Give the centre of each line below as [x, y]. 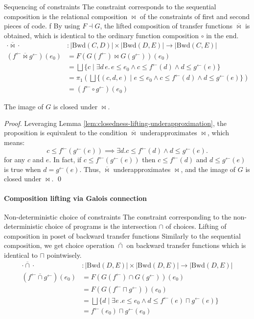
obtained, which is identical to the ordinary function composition [102, 35]
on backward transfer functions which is [186, 245]
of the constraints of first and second [195, 16]
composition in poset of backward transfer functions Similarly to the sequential [122, 235]
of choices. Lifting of [196, 226]
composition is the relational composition [66, 16]
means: [14, 142]
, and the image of [208, 169]
